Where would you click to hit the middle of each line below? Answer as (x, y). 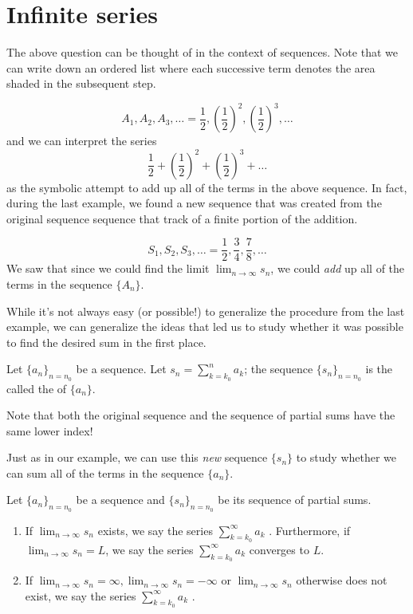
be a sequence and (120, 500)
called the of (37, 388)
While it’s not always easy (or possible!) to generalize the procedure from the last (206, 311)
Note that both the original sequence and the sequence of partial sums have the (201, 415)
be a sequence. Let (121, 369)
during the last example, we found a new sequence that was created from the (194, 203)
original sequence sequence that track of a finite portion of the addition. (182, 218)
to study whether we (346, 457)
